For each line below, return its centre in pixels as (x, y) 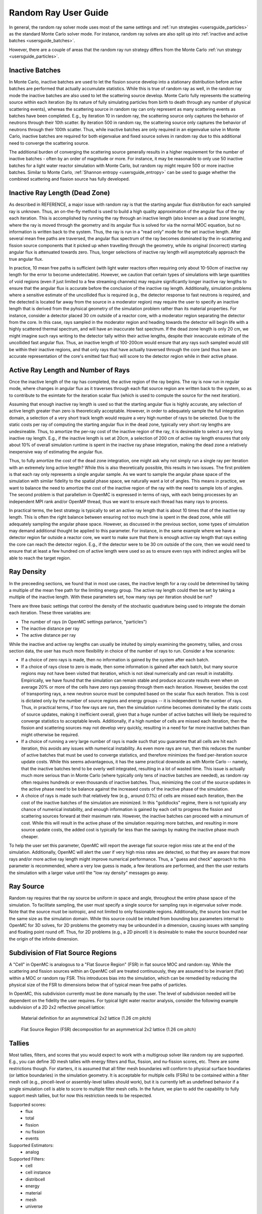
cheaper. (30, 836)
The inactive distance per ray (50, 628)
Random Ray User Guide (59, 13)
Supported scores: (27, 1104)
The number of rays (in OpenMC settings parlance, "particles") (84, 622)
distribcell (35, 1179)
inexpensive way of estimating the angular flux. (56, 452)
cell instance (38, 1172)
